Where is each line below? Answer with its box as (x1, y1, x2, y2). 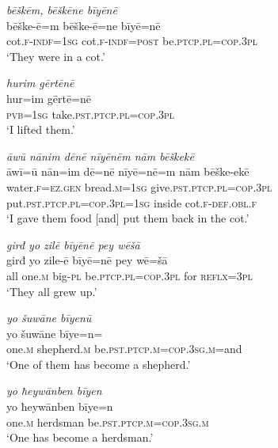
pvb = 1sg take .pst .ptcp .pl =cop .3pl (6, 105, 175, 122)
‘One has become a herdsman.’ (6, 429, 154, 446)
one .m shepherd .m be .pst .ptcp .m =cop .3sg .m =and (6, 340, 242, 357)
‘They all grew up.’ (6, 283, 97, 299)
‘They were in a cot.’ (6, 47, 105, 64)
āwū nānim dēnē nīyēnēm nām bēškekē (6, 147, 194, 164)
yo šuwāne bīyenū (6, 309, 92, 326)
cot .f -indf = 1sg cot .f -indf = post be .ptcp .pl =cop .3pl (6, 32, 258, 49)
